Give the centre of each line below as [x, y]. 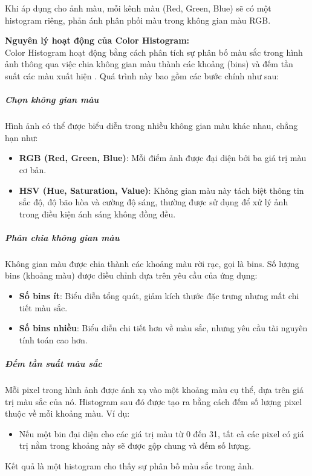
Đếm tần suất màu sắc [54, 363]
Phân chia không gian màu [62, 237]
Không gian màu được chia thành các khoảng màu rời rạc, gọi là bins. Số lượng [152, 263]
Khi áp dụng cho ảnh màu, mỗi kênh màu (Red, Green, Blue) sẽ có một [138, 8]
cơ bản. [33, 169]
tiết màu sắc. [43, 307]
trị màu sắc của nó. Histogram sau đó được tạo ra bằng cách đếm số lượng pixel [154, 401]
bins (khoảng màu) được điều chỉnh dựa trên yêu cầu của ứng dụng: [131, 275]
